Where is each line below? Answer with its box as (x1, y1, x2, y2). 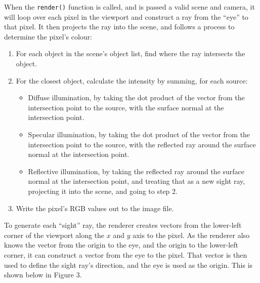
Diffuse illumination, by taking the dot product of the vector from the (28, 92, 245, 103)
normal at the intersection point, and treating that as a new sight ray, (28, 176, 245, 186)
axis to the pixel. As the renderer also (133, 229, 250, 240)
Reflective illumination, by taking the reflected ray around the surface (28, 166, 245, 176)
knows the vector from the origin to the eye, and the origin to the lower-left (4, 239, 239, 250)
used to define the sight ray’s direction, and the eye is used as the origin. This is (4, 259, 253, 270)
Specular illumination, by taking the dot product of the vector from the (28, 129, 250, 139)
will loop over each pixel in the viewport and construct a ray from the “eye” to (4, 11, 248, 22)
